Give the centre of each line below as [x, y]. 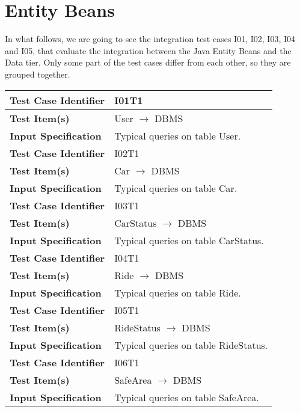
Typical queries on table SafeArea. [187, 397]
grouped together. [38, 74]
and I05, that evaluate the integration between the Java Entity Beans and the [148, 50]
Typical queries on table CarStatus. [189, 240]
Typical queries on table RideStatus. [191, 345]
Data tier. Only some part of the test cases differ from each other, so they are [148, 62]
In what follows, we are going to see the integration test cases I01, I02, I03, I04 [150, 39]
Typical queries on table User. [178, 135]
